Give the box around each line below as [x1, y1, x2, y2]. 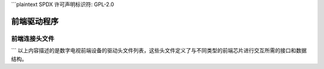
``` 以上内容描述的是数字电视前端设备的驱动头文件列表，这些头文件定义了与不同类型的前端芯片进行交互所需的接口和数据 [11, 47, 307, 54]
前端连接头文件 [11, 34, 55, 43]
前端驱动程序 [11, 16, 59, 26]
